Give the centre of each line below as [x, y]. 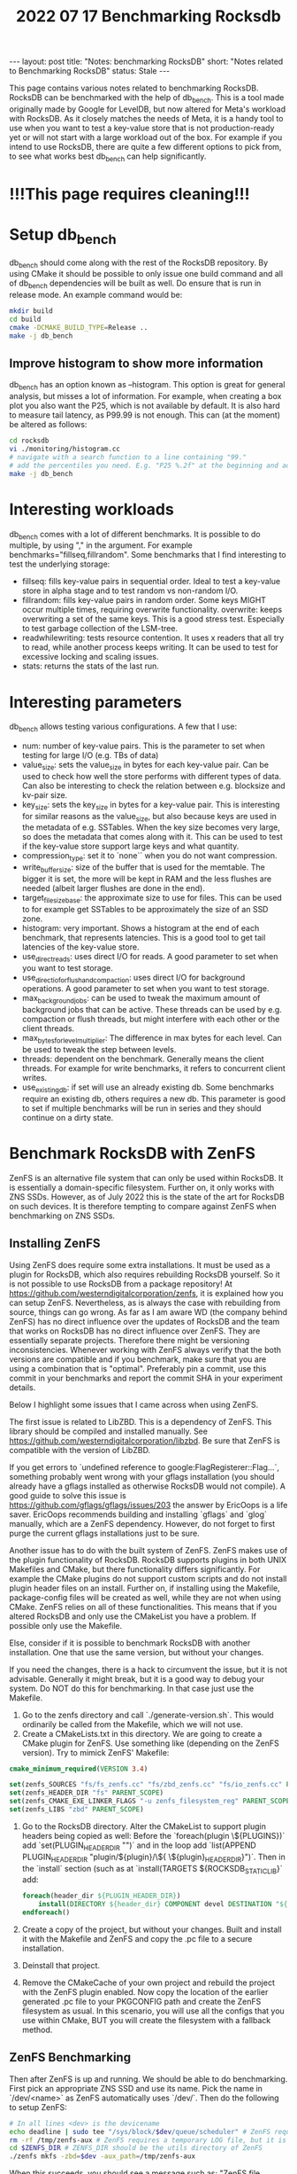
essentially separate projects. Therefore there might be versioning [129, 1340]
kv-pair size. [45, 794]
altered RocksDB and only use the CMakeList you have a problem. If [133, 1616]
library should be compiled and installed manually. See [108, 1431]
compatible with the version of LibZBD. [80, 1450]
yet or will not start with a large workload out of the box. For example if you [146, 137]
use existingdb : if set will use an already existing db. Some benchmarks [148, 1088]
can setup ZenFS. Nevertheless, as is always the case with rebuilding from [145, 1302]
